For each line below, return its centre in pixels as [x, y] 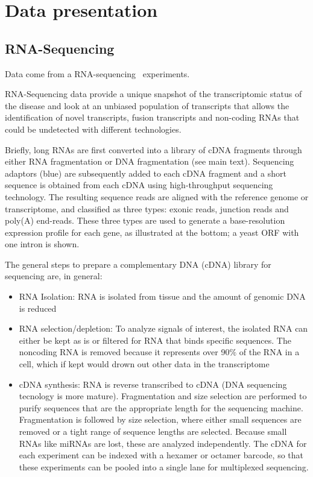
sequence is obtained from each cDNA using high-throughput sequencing [139, 185]
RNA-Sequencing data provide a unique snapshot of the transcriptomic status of [153, 94]
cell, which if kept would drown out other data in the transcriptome [144, 364]
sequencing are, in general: [54, 276]
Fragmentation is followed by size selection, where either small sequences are [160, 419]
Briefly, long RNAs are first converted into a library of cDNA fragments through [153, 149]
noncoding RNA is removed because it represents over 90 [124, 352]
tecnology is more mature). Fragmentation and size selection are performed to [163, 396]
